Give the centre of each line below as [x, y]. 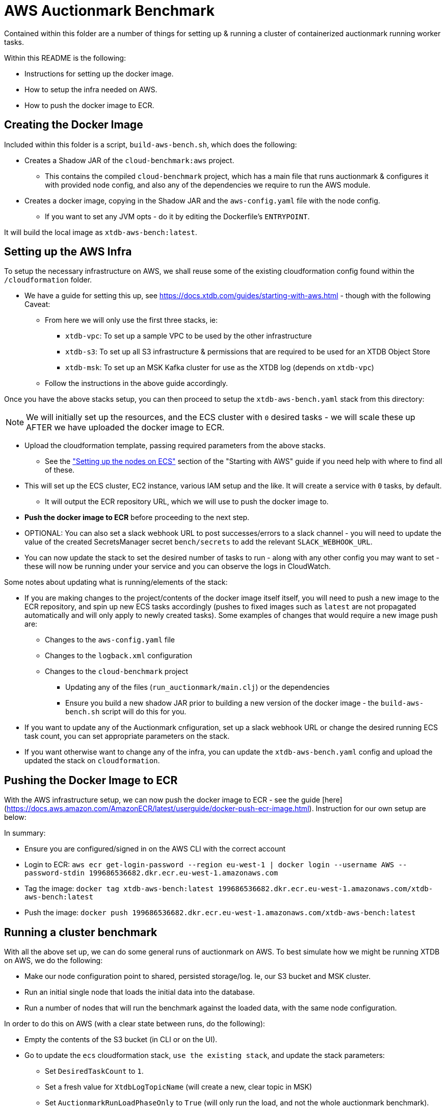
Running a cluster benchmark [81, 932]
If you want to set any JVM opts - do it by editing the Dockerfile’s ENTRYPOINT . [177, 216]
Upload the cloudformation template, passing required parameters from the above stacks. [175, 446]
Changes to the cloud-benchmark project [116, 671]
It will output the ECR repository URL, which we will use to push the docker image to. [187, 502]
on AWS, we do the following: [54, 961]
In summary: [25, 833]
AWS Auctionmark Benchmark [109, 11]
